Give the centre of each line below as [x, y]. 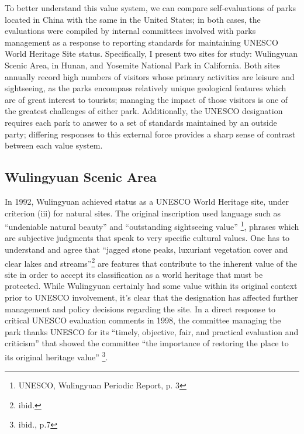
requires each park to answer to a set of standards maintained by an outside [141, 122]
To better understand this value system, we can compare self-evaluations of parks [151, 8]
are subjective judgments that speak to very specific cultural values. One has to [147, 238]
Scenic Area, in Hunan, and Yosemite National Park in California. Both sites [142, 65]
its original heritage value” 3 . [56, 356]
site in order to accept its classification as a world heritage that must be [134, 274]
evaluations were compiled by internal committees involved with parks [130, 31]
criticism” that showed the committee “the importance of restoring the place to [147, 343]
